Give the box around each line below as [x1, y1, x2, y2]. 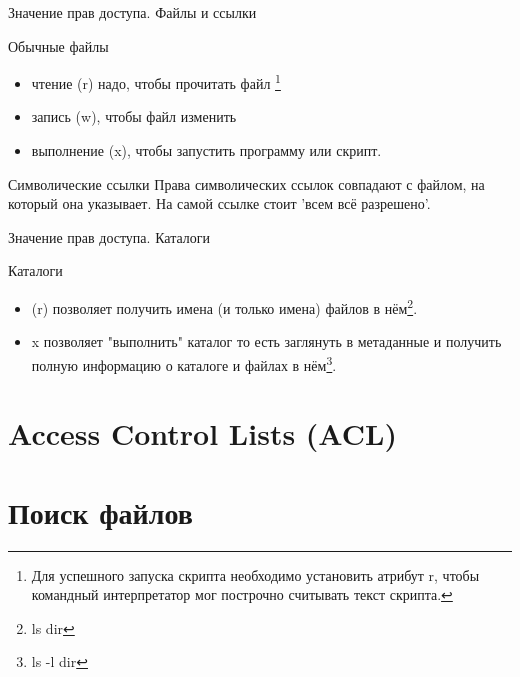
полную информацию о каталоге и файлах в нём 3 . [31, 351, 337, 375]
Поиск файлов [8, 491, 193, 532]
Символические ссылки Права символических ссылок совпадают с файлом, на [8, 173, 485, 194]
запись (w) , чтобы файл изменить [31, 106, 237, 127]
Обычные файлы [8, 35, 109, 56]
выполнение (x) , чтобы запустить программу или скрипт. [31, 140, 382, 161]
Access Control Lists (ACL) [8, 413, 397, 454]
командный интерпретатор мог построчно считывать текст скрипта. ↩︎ [31, 584, 453, 605]
